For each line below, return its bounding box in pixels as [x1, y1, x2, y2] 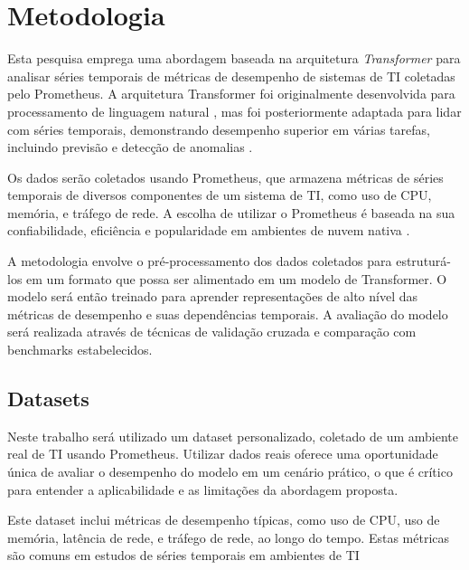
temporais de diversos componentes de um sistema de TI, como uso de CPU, [7, 185, 432, 204]
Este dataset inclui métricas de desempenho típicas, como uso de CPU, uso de [7, 510, 440, 529]
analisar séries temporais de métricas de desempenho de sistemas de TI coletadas [7, 66, 455, 85]
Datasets [7, 385, 89, 413]
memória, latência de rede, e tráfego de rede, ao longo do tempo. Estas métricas [7, 527, 450, 546]
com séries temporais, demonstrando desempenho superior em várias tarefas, [7, 119, 430, 138]
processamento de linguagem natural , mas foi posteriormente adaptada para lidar [7, 101, 462, 120]
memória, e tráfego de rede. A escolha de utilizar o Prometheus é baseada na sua [7, 203, 455, 222]
